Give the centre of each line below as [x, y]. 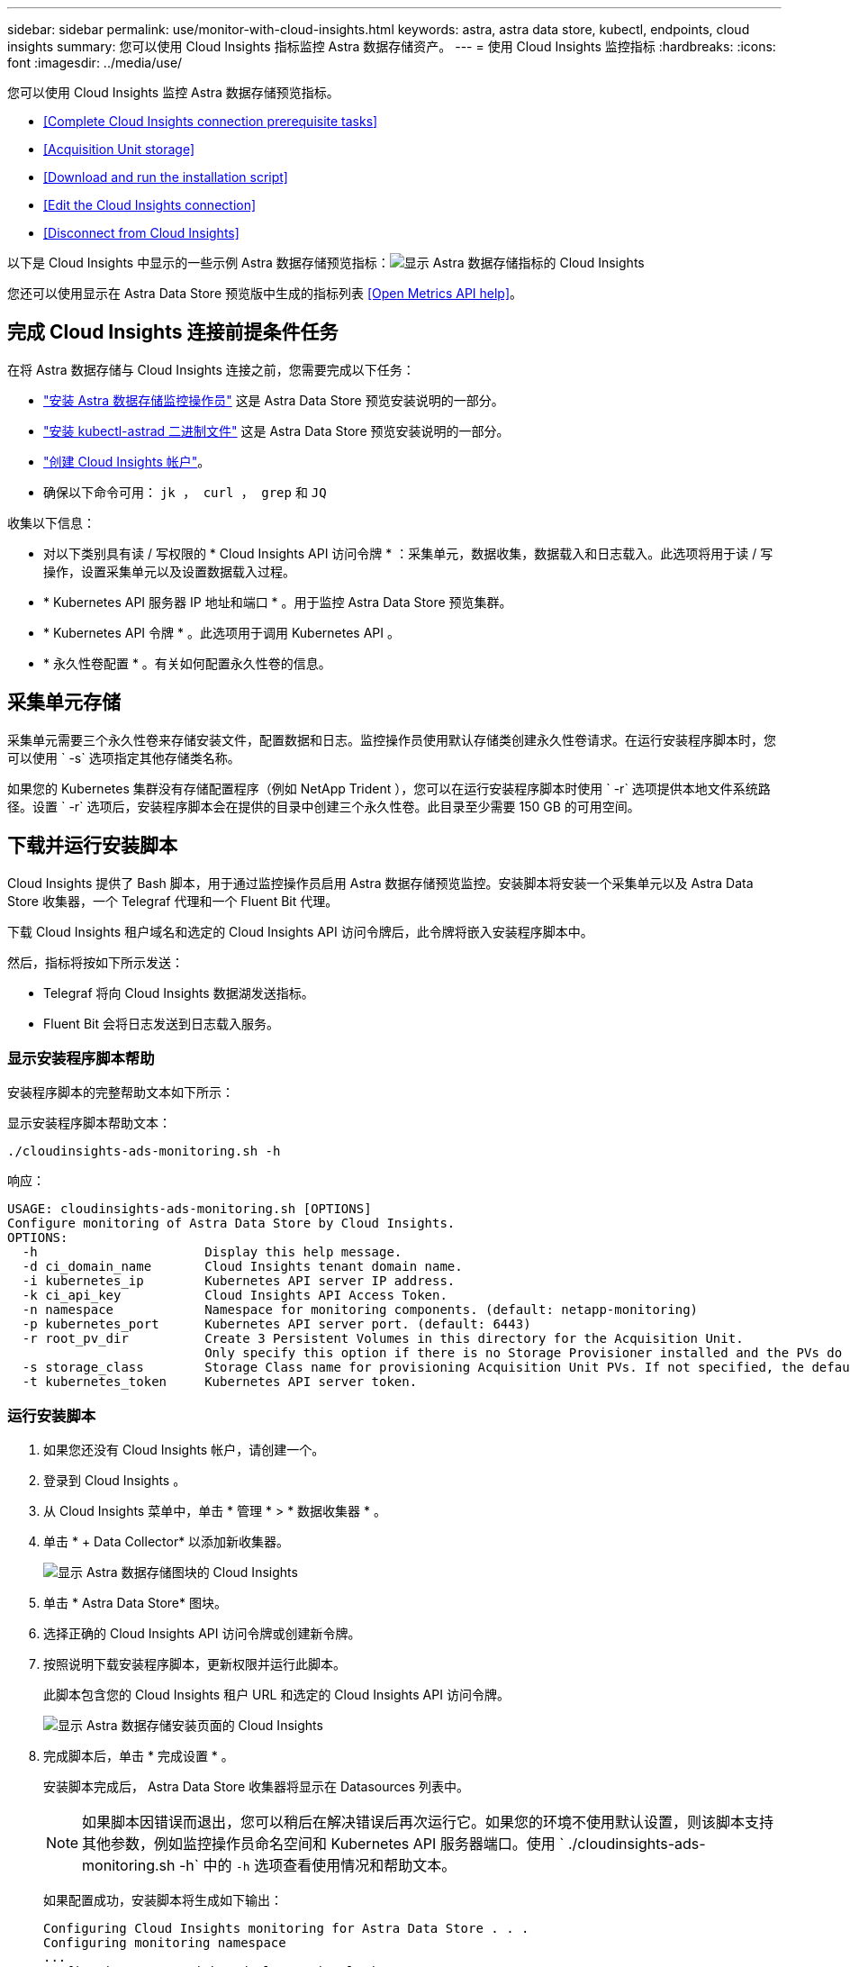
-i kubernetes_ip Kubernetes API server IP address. [239, 1281]
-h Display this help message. [212, 1252]
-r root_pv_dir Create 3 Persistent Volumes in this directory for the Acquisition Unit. [383, 1339]
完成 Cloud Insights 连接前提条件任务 [173, 332]
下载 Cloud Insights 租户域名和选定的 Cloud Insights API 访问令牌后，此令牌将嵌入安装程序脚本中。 [300, 931]
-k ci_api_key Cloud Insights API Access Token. [235, 1296]
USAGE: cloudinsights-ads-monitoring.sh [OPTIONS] [190, 1209]
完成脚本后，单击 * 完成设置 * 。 [139, 1756]
